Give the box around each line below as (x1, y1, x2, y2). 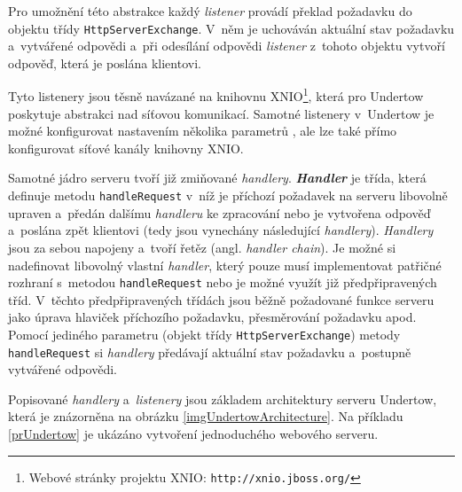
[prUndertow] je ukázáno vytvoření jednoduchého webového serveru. (8, 425, 379, 443)
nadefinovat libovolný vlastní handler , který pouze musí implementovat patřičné (8, 255, 442, 274)
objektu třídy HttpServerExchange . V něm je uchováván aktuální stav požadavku (8, 19, 455, 37)
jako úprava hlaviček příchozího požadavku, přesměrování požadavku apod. (8, 308, 417, 326)
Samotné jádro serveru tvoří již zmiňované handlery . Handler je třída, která (8, 168, 427, 187)
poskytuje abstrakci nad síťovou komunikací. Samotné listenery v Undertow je (8, 104, 435, 122)
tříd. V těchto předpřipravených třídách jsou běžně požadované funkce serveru (8, 290, 435, 308)
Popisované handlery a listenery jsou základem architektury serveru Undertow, (8, 389, 437, 408)
